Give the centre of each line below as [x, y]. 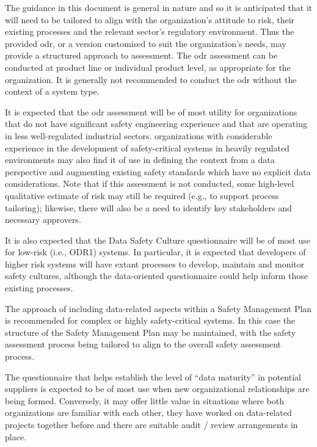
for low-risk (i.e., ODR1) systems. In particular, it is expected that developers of [155, 252]
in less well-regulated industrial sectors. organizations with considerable [139, 135]
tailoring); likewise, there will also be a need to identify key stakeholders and [148, 207]
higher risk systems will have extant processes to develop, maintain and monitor [155, 263]
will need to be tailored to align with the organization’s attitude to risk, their [150, 19]
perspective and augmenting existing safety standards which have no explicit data [158, 171]
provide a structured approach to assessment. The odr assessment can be [141, 55]
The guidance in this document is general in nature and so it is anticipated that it [159, 7]
